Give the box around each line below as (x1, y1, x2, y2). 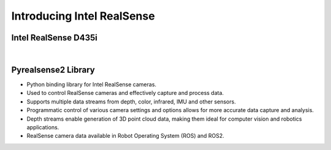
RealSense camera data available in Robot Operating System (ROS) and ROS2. (26, 132, 225, 140)
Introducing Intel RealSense (11, 9, 156, 23)
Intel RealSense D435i (11, 32, 98, 43)
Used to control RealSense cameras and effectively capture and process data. (26, 89, 224, 97)
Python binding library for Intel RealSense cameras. (26, 80, 156, 88)
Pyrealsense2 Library (11, 64, 95, 75)
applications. (26, 123, 59, 131)
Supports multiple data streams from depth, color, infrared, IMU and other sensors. (26, 98, 236, 105)
